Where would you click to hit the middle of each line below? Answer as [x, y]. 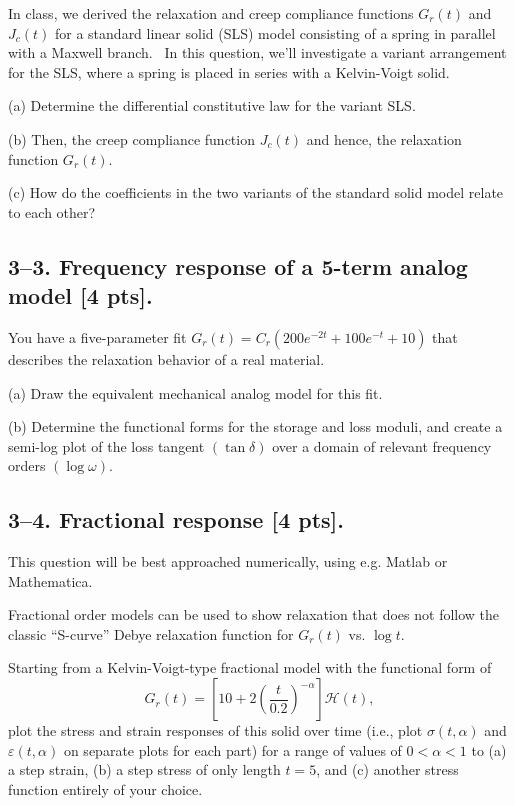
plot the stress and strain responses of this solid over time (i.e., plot [215, 730]
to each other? [52, 211]
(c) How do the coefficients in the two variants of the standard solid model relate [256, 192]
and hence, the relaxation [384, 138]
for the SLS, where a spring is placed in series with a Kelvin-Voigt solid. [229, 71]
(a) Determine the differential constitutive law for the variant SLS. [212, 105]
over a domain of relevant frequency [382, 445]
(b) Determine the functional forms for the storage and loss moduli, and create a [255, 426]
